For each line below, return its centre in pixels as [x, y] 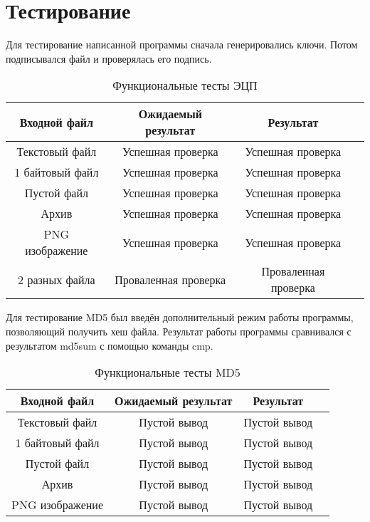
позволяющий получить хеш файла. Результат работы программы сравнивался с [179, 331]
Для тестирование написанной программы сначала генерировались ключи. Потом [182, 45]
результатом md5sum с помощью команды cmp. [110, 345]
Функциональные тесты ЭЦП [185, 85]
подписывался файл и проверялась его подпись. [109, 58]
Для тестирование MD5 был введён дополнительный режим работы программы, [180, 317]
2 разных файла [57, 279]
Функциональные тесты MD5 [168, 372]
